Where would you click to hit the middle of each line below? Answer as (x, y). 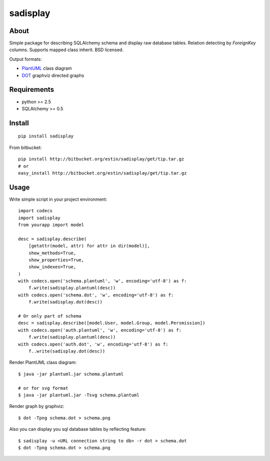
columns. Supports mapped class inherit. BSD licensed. (66, 50)
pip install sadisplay (46, 136)
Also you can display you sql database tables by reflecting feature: (78, 429)
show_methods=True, (52, 253)
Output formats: (25, 59)
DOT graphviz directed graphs (53, 75)
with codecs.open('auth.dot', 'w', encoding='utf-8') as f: (93, 344)
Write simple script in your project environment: (58, 199)
